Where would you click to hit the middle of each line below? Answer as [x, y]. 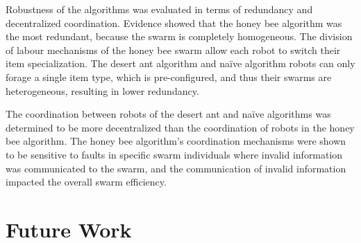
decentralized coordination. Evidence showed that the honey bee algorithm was [174, 22]
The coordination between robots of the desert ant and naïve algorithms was [168, 114]
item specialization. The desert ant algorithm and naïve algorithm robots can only [180, 63]
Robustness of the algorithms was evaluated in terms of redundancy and [159, 9]
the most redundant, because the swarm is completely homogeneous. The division [179, 36]
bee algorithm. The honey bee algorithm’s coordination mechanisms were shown [176, 141]
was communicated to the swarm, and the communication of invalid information [176, 168]
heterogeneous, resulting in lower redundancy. [102, 90]
